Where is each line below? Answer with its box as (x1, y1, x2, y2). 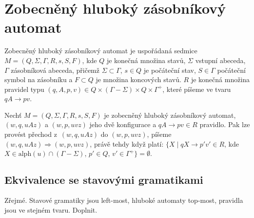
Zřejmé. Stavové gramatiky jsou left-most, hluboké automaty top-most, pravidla (4, 195, 243, 205)
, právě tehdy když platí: (90, 138, 164, 149)
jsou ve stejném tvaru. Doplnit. (4, 204, 98, 215)
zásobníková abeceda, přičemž (11, 65, 99, 75)
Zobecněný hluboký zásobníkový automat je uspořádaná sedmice (4, 45, 197, 56)
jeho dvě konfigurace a (89, 119, 156, 130)
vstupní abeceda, (195, 55, 246, 65)
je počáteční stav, (143, 65, 196, 75)
